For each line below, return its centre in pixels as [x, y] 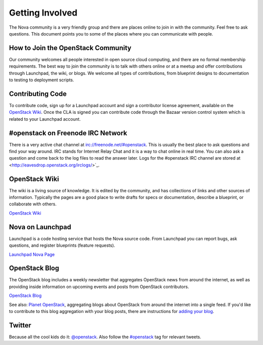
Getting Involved [43, 13]
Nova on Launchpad [40, 227]
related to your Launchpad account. [45, 119]
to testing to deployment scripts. [41, 80]
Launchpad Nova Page [32, 254]
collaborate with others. [33, 204]
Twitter [20, 325]
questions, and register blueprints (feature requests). [62, 245]
